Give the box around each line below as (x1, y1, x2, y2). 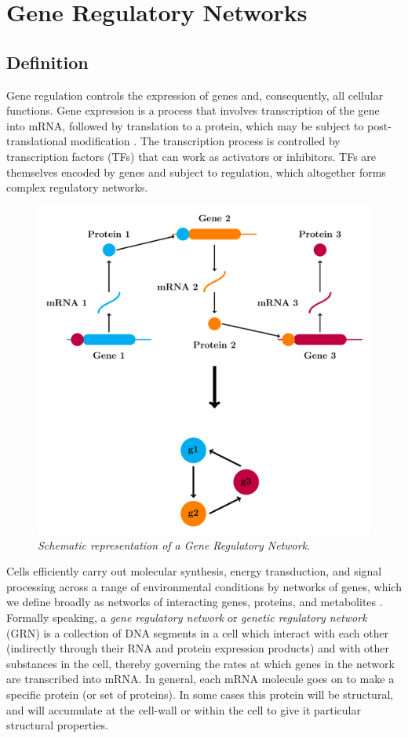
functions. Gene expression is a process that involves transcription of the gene (6, 102, 380, 119)
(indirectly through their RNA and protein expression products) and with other (6, 640, 390, 656)
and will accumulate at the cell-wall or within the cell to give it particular (6, 701, 361, 718)
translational (6, 133, 67, 149)
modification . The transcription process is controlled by (70, 133, 341, 149)
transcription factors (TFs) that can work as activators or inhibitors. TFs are (6, 148, 377, 164)
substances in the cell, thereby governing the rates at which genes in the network (6, 655, 395, 671)
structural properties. (6, 717, 108, 733)
